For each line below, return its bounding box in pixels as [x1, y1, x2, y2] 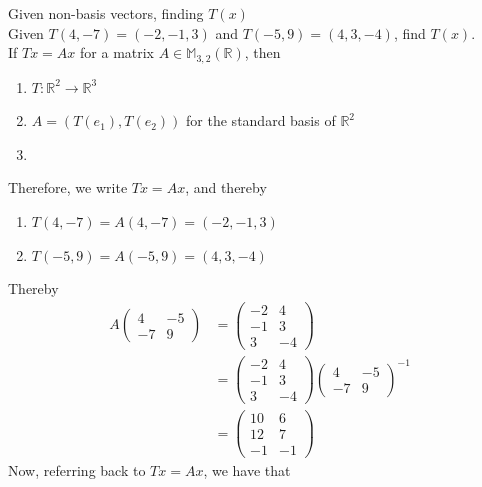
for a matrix [80, 42, 155, 63]
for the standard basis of [186, 110, 336, 131]
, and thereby [185, 177, 267, 198]
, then [244, 42, 281, 63]
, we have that [203, 460, 291, 481]
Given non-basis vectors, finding [8, 3, 204, 23]
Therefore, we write [8, 177, 128, 198]
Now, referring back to [8, 460, 146, 481]
